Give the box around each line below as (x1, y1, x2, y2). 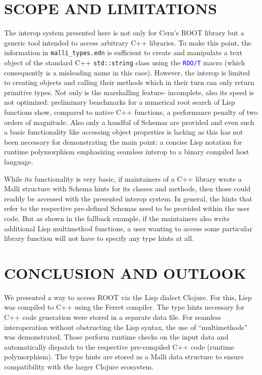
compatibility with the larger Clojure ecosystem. (4, 361, 154, 371)
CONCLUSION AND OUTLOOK (4, 262, 246, 283)
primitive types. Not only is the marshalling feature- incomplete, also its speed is (4, 87, 254, 97)
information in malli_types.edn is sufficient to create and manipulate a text (4, 47, 243, 58)
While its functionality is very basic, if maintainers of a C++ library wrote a (4, 173, 242, 184)
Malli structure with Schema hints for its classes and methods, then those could (4, 183, 250, 194)
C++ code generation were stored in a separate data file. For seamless (4, 312, 222, 322)
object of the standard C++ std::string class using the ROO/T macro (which (4, 57, 245, 67)
